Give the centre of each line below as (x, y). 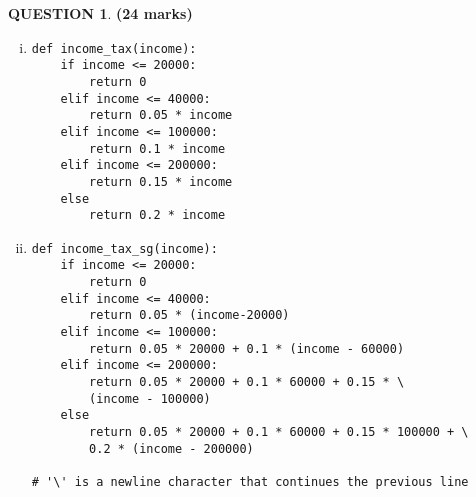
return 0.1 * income (157, 148)
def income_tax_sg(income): (124, 248)
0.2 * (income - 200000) (171, 448)
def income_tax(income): (114, 48)
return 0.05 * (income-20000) (189, 315)
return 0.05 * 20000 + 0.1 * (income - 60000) (247, 348)
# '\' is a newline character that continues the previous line (250, 482)
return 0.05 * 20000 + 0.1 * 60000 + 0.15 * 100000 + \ (279, 432)
